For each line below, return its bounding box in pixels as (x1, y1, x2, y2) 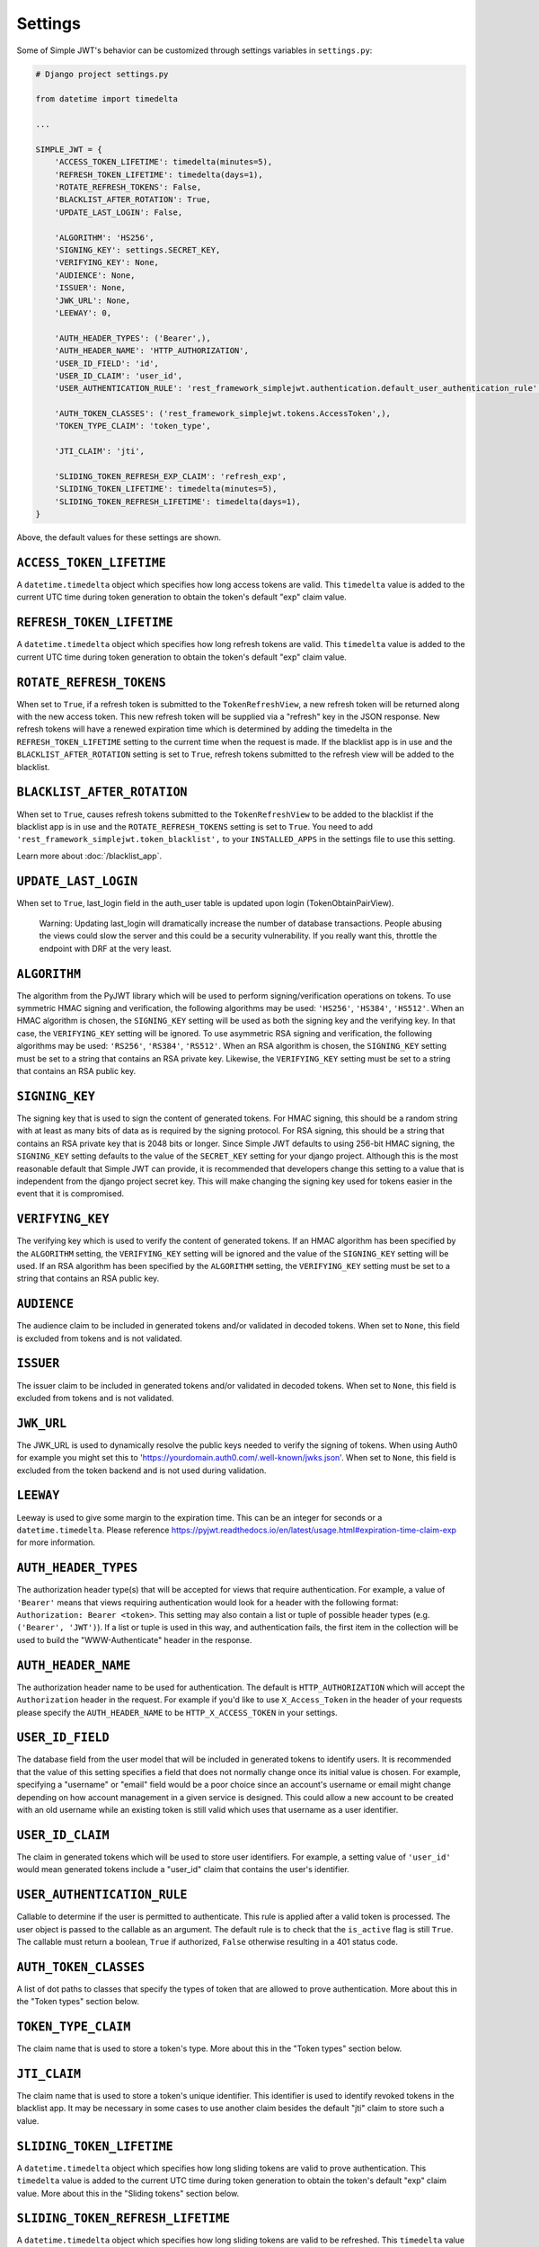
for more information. (16, 1537, 96, 1548)
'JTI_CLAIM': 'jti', (54, 446, 146, 457)
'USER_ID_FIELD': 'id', (54, 358, 159, 369)
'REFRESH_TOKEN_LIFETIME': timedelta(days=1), (54, 169, 264, 180)
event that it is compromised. (16, 1188, 125, 1199)
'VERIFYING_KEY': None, (54, 257, 159, 268)
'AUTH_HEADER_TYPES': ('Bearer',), (54, 333, 211, 343)
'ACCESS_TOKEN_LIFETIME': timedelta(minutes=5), (54, 157, 273, 167)
